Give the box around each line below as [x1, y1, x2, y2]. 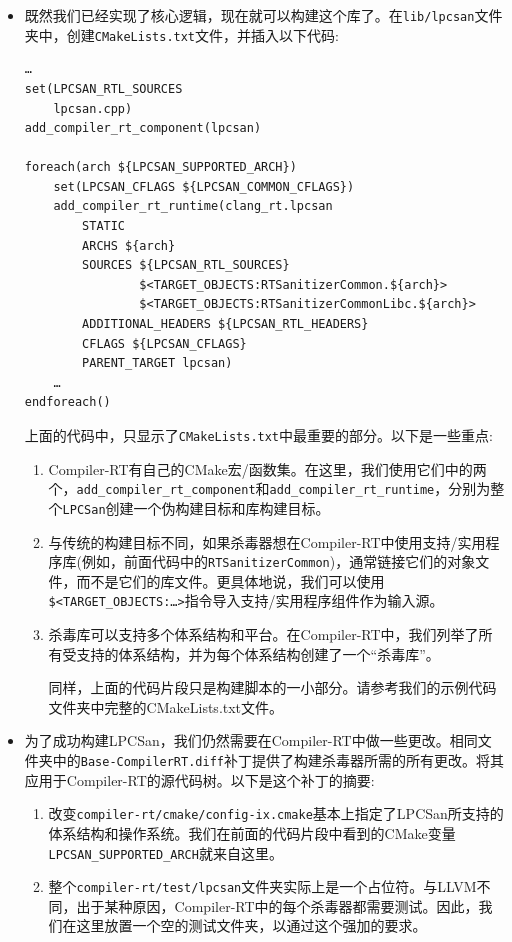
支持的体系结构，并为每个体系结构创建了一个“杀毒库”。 [76, 643, 440, 664]
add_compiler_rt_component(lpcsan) [24, 121, 262, 136]
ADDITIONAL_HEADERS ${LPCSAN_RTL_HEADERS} [82, 317, 369, 332]
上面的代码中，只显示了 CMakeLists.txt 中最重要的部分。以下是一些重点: [24, 425, 493, 445]
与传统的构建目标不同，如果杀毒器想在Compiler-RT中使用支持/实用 [48, 531, 486, 552]
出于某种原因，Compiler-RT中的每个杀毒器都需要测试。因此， [76, 895, 479, 916]
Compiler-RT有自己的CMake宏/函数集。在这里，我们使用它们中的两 [48, 458, 487, 479]
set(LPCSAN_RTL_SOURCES [24, 81, 183, 96]
